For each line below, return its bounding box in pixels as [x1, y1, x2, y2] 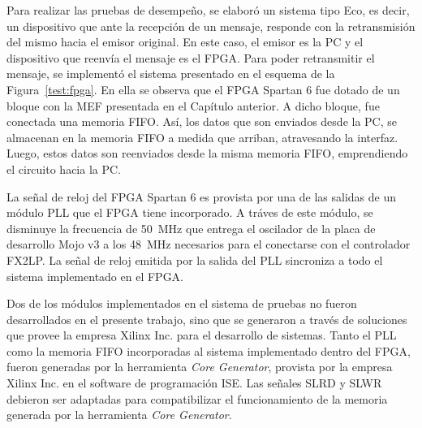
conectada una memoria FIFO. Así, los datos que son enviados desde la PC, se [6, 113, 397, 130]
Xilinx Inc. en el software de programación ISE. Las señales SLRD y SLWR [6, 374, 382, 391]
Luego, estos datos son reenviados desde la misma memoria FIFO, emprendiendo [6, 145, 408, 162]
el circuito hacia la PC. [6, 160, 122, 177]
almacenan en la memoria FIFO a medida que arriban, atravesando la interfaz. [6, 128, 398, 145]
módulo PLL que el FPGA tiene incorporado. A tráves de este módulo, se [6, 204, 373, 221]
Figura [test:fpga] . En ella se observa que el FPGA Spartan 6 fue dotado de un [6, 80, 400, 97]
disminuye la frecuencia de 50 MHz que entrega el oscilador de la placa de [6, 219, 376, 236]
